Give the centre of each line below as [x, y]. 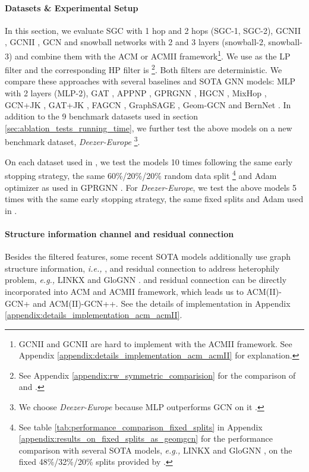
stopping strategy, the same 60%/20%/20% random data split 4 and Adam [141, 174]
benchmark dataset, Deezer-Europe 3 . [72, 141]
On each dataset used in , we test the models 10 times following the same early [149, 161]
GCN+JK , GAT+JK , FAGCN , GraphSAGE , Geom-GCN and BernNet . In [148, 104]
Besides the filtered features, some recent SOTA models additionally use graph [148, 257]
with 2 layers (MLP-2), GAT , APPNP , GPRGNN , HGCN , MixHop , [136, 93]
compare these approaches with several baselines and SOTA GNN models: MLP [150, 81]
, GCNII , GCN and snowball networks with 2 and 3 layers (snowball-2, [135, 42]
